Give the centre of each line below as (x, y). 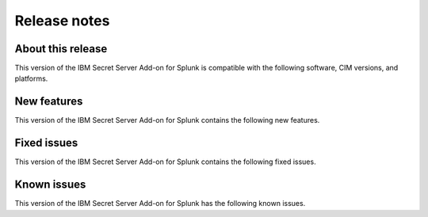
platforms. (31, 78)
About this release (61, 49)
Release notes (62, 21)
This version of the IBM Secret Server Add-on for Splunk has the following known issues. (160, 204)
